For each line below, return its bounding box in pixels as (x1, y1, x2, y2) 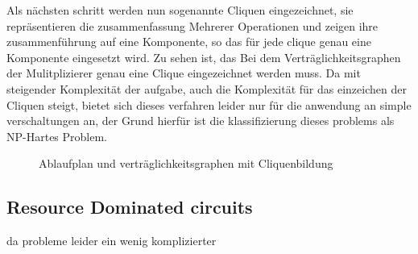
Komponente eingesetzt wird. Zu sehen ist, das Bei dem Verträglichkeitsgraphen (6, 48, 401, 65)
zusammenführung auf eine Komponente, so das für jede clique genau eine (6, 33, 371, 50)
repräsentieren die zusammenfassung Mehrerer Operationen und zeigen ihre (6, 17, 379, 34)
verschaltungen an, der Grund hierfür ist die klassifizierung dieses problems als (6, 112, 395, 129)
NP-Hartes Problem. (6, 127, 107, 144)
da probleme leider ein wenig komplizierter (6, 232, 217, 249)
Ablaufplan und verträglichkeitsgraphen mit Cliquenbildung (39, 155, 333, 172)
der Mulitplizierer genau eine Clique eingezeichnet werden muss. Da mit (6, 65, 361, 81)
